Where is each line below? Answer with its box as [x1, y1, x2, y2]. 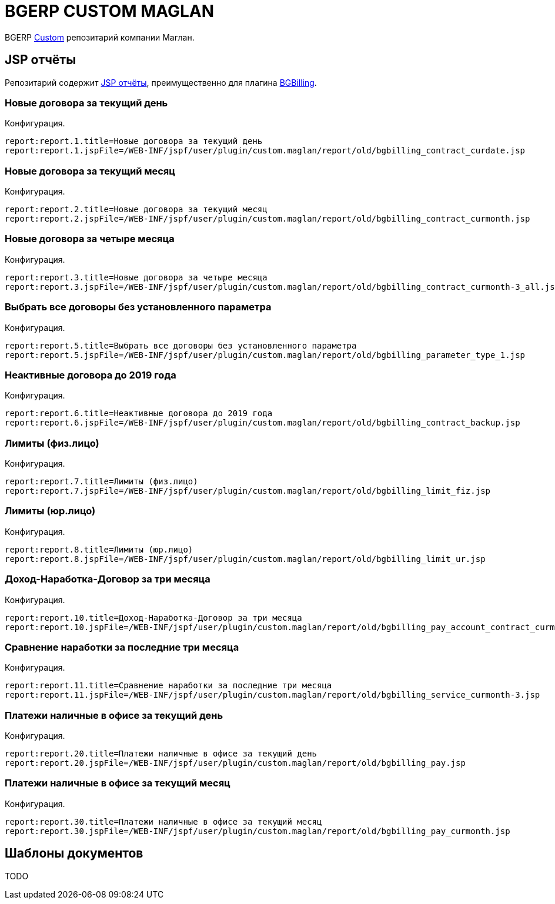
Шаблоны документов [5, 846, 143, 861]
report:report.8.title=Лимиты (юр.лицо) [5, 544, 193, 554]
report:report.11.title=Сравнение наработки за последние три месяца [5, 681, 332, 691]
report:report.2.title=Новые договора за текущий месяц [5, 205, 268, 215]
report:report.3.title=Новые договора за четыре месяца [5, 272, 268, 282]
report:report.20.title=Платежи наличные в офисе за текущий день [5, 749, 317, 759]
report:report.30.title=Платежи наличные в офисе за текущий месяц [5, 816, 322, 826]
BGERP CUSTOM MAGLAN [5, 1, 215, 21]
